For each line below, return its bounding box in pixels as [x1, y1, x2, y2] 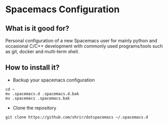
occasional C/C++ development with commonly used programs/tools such [5, 43, 163, 49]
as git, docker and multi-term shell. [5, 49, 80, 54]
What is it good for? [5, 24, 69, 33]
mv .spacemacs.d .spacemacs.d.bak [5, 91, 80, 96]
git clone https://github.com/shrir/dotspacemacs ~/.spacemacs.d [5, 114, 148, 120]
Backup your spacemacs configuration [12, 77, 95, 83]
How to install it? [5, 63, 60, 72]
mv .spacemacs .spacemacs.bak [5, 96, 70, 101]
